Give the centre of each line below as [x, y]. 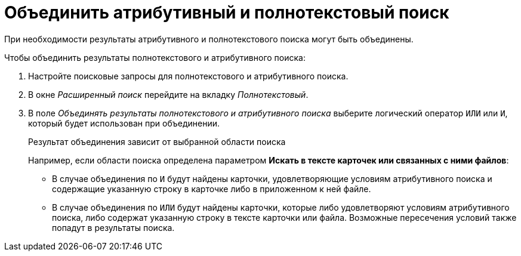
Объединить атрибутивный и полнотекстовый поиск [227, 13]
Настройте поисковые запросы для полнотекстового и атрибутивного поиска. [188, 76]
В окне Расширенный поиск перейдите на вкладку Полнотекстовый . [168, 94]
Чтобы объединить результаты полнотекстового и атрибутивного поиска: [155, 57]
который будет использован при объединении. [124, 123]
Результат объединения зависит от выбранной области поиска [157, 141]
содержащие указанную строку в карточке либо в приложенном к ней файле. [212, 189]
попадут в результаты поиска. [113, 227]
